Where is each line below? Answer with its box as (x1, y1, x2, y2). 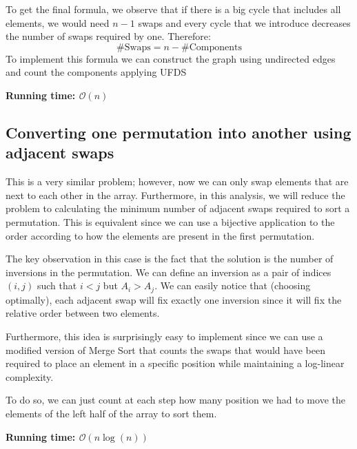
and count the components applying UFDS (6, 65, 187, 79)
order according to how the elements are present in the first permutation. (6, 228, 315, 242)
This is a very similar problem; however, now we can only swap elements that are (6, 174, 349, 189)
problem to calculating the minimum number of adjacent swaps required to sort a (6, 201, 350, 216)
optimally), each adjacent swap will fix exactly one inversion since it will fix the (6, 292, 342, 306)
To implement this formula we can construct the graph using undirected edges (6, 51, 336, 65)
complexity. (6, 369, 54, 384)
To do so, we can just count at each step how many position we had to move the (6, 393, 345, 407)
